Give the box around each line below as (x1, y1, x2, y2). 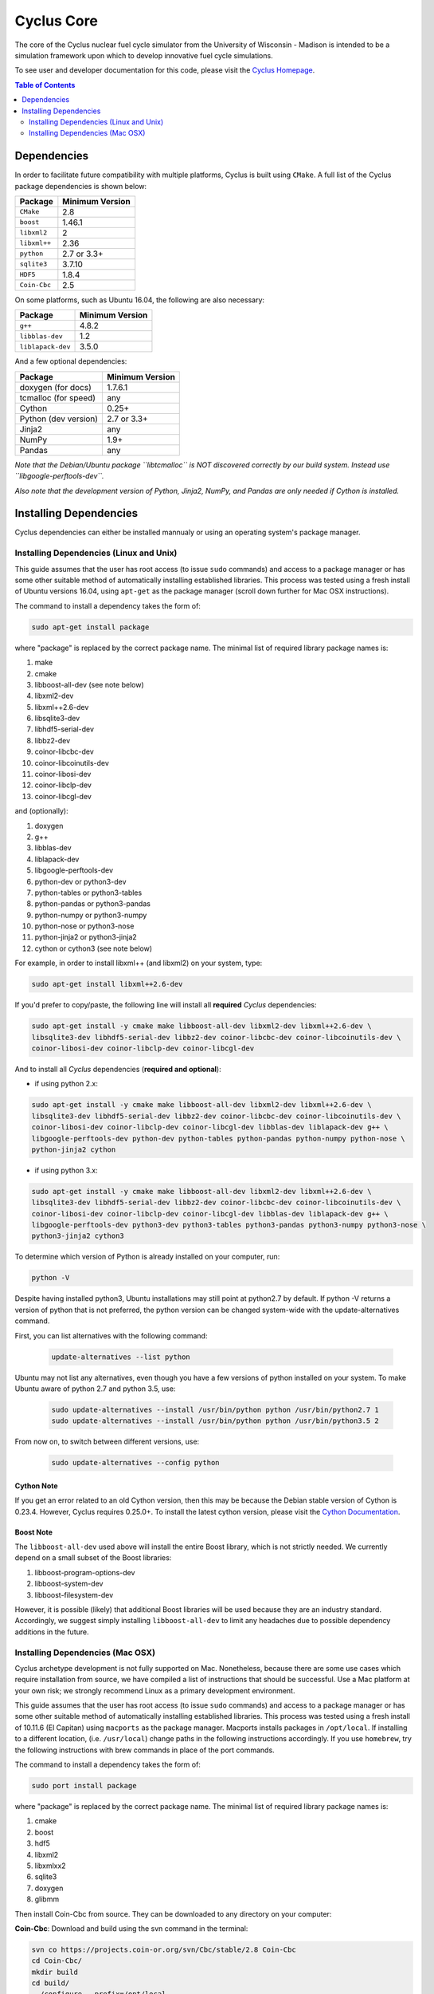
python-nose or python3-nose (34, 921, 135, 931)
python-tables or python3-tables (34, 888, 143, 897)
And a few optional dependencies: (14, 357, 127, 366)
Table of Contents (14, 80, 76, 89)
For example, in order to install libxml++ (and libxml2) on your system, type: (14, 958, 263, 968)
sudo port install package (31, 1781, 137, 1791)
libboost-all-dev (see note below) (34, 680, 144, 689)
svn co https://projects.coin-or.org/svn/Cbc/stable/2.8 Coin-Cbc (31, 1945, 296, 1954)
